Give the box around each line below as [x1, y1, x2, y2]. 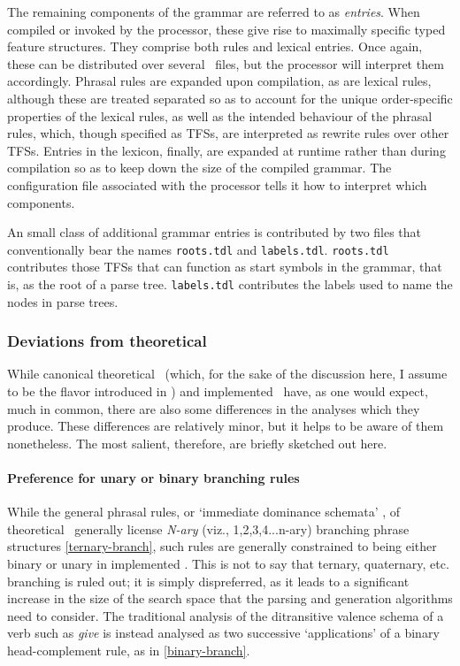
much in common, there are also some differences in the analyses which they [7, 399, 420, 417]
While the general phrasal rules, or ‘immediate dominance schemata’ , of [7, 502, 401, 521]
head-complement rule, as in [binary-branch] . [7, 640, 250, 659]
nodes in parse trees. [7, 292, 119, 310]
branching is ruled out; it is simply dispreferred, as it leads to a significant [7, 571, 410, 590]
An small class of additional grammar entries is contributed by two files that [7, 223, 422, 241]
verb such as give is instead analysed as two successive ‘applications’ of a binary [7, 624, 440, 642]
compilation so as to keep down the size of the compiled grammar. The [7, 158, 392, 177]
